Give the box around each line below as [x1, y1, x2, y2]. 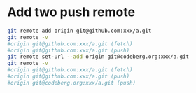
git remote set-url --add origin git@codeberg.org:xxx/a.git [7, 53, 190, 60]
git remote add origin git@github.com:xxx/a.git [7, 27, 152, 34]
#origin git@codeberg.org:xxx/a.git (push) [7, 79, 136, 86]
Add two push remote [7, 4, 135, 20]
